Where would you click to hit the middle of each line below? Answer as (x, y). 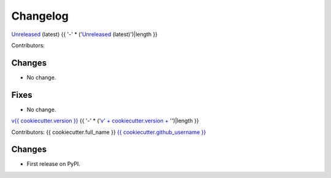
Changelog (40, 16)
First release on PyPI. (54, 164)
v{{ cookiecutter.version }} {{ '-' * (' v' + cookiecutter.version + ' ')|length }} (105, 121)
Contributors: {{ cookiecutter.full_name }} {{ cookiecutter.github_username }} (109, 132)
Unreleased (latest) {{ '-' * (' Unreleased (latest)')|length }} (85, 34)
